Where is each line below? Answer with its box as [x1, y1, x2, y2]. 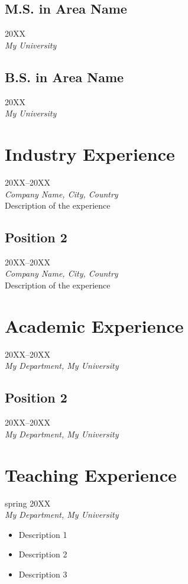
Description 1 [18, 528, 67, 540]
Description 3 [18, 567, 67, 580]
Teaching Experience [5, 462, 177, 486]
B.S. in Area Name [5, 67, 124, 86]
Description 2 [18, 548, 67, 560]
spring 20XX [5, 497, 51, 509]
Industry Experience [5, 141, 175, 166]
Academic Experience [5, 313, 184, 338]
